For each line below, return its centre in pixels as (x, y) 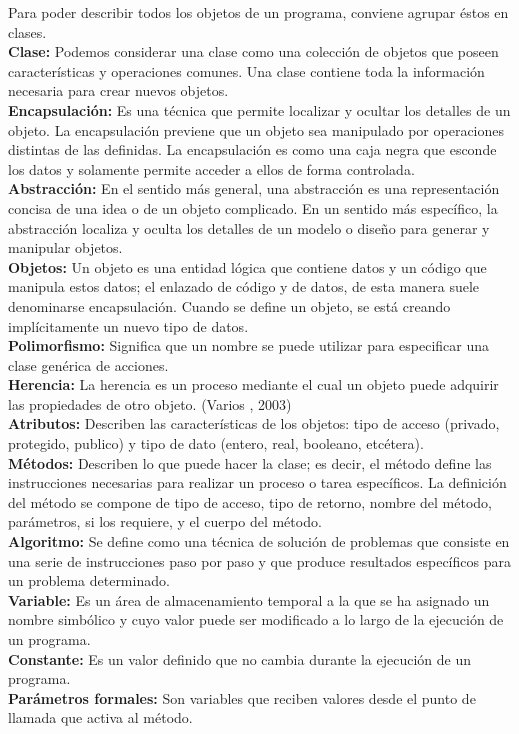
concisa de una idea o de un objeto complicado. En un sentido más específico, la (253, 207)
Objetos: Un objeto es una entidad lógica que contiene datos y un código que (247, 266)
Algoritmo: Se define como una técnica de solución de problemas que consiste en (259, 541)
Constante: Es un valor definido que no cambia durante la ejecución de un (239, 658)
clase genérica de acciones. (88, 364)
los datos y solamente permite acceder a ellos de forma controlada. (211, 168)
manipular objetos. (65, 247)
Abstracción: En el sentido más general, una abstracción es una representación (254, 188)
